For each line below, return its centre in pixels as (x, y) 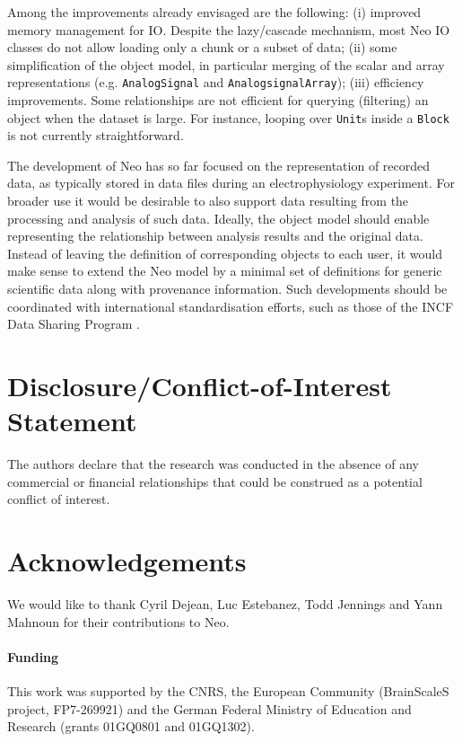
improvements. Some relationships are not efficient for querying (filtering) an (218, 100)
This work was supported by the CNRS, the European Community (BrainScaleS (228, 691)
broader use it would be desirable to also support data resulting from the (208, 201)
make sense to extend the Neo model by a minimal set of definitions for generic (225, 271)
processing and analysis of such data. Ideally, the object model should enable (218, 218)
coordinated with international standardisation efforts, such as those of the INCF (231, 306)
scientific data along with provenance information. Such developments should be (227, 289)
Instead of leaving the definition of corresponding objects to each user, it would (225, 253)
